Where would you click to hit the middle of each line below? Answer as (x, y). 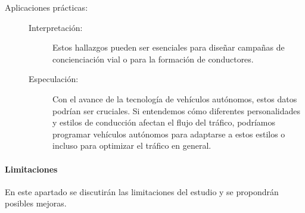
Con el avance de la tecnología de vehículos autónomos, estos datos (175, 98)
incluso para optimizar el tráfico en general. (132, 145)
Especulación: (54, 79)
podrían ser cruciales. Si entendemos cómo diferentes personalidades (176, 110)
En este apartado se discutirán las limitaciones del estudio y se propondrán (142, 191)
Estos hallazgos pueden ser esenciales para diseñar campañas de (169, 47)
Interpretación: (56, 27)
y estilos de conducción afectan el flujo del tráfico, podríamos (164, 122)
